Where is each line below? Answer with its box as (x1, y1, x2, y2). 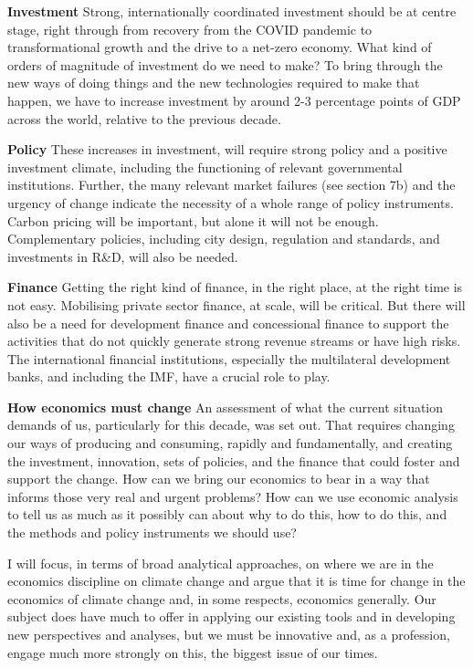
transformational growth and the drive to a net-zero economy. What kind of (7, 37, 432, 57)
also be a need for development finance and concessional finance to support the (7, 313, 449, 332)
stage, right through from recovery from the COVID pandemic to (7, 19, 373, 38)
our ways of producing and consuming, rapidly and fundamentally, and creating (7, 433, 453, 453)
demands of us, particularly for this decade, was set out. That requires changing (7, 415, 455, 434)
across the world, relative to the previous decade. (7, 109, 281, 128)
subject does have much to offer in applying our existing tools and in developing (7, 607, 456, 626)
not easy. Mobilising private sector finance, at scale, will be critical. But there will (7, 295, 466, 314)
